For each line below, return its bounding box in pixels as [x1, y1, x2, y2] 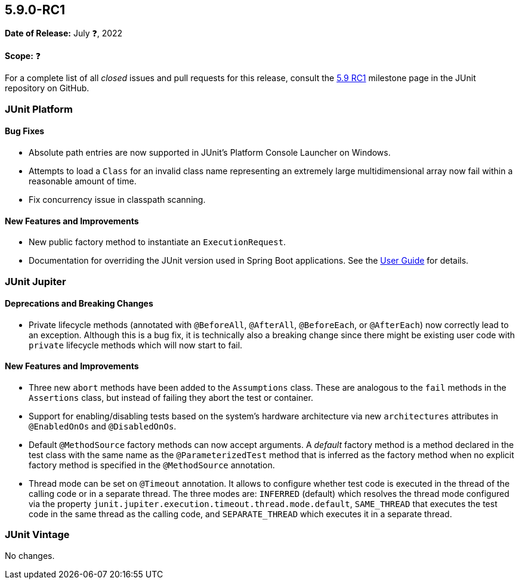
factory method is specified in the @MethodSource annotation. [29, 460, 275, 471]
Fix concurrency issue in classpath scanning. [29, 194, 206, 205]
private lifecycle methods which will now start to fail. [29, 339, 243, 350]
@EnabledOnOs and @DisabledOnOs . [29, 421, 177, 432]
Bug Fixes [5, 126, 45, 137]
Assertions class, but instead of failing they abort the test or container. [29, 393, 313, 403]
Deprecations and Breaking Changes [5, 298, 153, 309]
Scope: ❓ [5, 51, 41, 61]
